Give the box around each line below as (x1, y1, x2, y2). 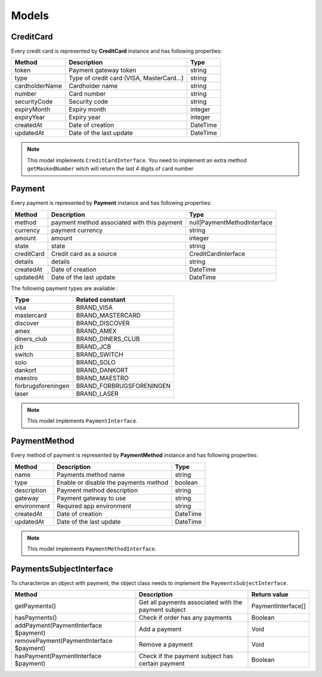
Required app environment (57, 501, 131, 510)
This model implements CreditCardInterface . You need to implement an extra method (27, 156, 247, 164)
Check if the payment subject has (138, 652, 234, 660)
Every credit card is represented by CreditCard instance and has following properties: (11, 48, 222, 55)
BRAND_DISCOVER (76, 319, 130, 327)
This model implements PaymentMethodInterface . (27, 545, 157, 552)
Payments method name (57, 470, 125, 479)
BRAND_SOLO (76, 358, 116, 367)
